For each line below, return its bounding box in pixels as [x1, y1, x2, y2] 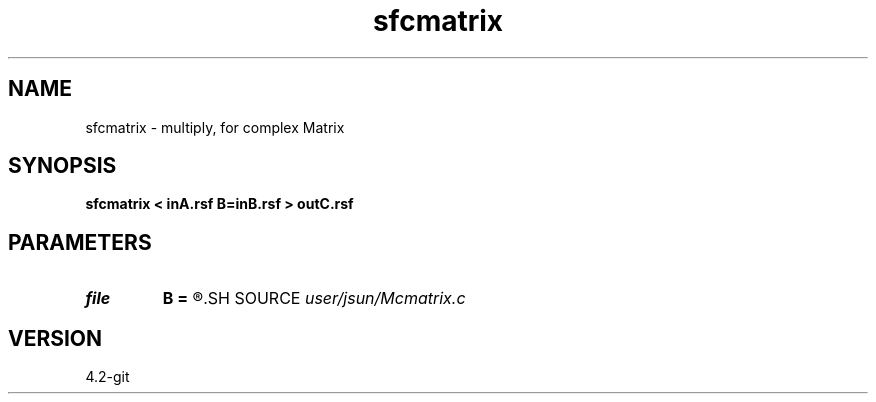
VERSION [8, 325, 103, 351]
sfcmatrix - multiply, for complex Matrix [85, 118, 345, 136]
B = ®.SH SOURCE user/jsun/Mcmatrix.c [162, 288, 466, 309]
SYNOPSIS [8, 153, 117, 179]
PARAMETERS [8, 229, 152, 255]
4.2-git [85, 368, 130, 386]
